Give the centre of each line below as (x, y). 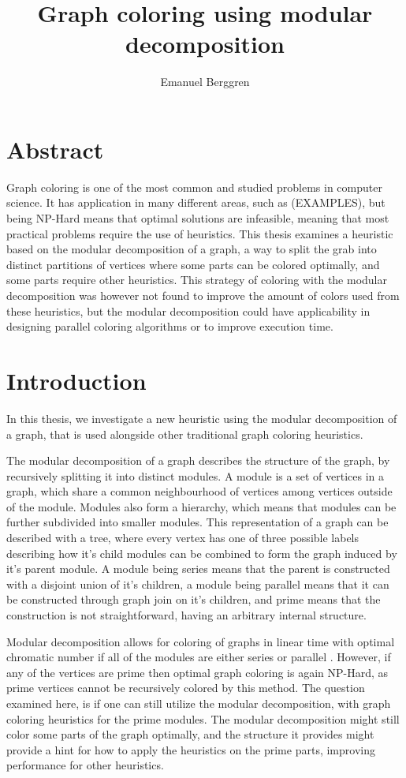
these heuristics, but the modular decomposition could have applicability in (188, 310)
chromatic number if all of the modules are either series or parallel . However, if (199, 657)
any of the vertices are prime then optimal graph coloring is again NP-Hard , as (197, 672)
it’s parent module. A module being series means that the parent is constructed (198, 569)
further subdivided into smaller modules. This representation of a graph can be (197, 522)
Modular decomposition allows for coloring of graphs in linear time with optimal (201, 641)
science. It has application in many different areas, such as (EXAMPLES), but (196, 202)
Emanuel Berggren (205, 82)
